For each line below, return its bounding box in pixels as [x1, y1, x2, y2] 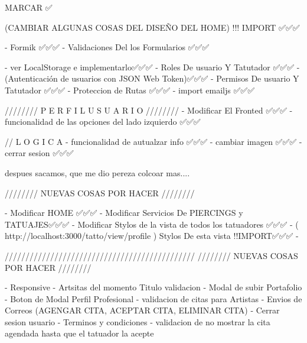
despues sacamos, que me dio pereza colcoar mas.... [5, 166, 190, 179]
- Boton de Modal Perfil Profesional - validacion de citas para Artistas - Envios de [5, 292, 302, 305]
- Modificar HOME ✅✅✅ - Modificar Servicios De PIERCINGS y [5, 206, 243, 219]
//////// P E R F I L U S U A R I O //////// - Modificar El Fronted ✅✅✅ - [5, 103, 293, 116]
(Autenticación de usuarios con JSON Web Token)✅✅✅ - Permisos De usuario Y [5, 72, 299, 85]
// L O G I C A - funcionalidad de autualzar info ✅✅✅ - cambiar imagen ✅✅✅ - [5, 135, 302, 147]
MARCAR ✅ [5, 1, 53, 13]
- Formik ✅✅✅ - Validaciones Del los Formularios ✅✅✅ [5, 41, 210, 53]
